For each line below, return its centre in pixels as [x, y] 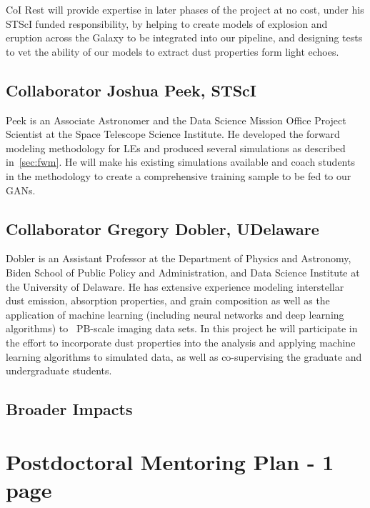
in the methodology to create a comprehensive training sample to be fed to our [179, 175]
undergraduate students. [59, 370]
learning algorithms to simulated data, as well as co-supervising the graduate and [184, 356]
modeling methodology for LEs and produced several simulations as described [176, 148]
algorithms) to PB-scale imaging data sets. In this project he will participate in [182, 328]
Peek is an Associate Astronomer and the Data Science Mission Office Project [176, 120]
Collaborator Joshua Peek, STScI [131, 90]
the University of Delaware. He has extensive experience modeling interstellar [175, 286]
